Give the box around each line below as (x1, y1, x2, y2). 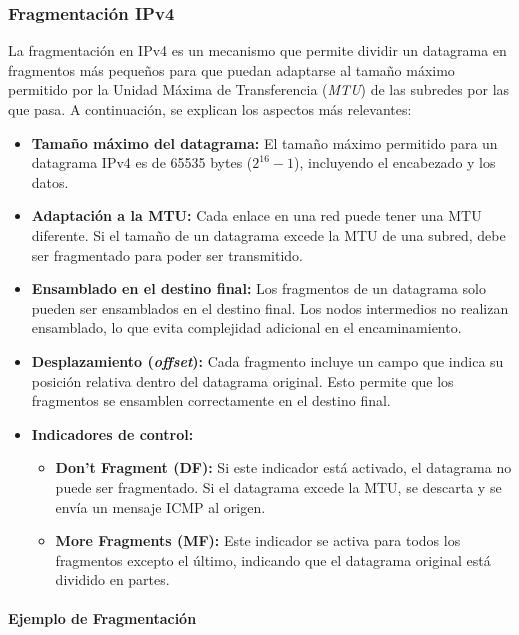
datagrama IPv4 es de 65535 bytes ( (31, 152, 253, 173)
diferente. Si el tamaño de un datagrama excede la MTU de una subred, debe (31, 224, 506, 245)
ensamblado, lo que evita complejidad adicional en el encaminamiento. (31, 317, 462, 338)
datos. (31, 171, 69, 192)
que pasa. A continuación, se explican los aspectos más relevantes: (8, 99, 412, 119)
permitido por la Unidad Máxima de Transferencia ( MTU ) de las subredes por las (8, 79, 510, 100)
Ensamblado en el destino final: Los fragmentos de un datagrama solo (31, 278, 486, 299)
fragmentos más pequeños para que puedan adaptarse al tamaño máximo (8, 59, 455, 80)
